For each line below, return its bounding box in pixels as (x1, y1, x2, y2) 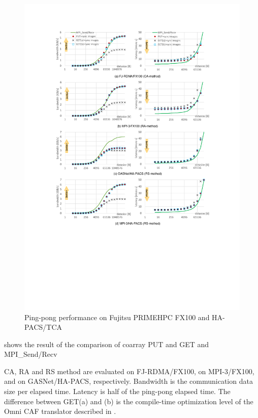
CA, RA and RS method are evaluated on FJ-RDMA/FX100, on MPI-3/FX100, (4, 365, 254, 376)
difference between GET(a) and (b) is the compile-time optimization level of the (4, 396, 253, 406)
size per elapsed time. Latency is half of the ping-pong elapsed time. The (4, 386, 231, 397)
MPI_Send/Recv (4, 349, 57, 359)
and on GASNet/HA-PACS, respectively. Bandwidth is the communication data (4, 376, 253, 386)
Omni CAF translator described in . (4, 406, 116, 416)
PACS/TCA (24, 322, 62, 332)
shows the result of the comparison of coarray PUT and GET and (4, 338, 209, 349)
